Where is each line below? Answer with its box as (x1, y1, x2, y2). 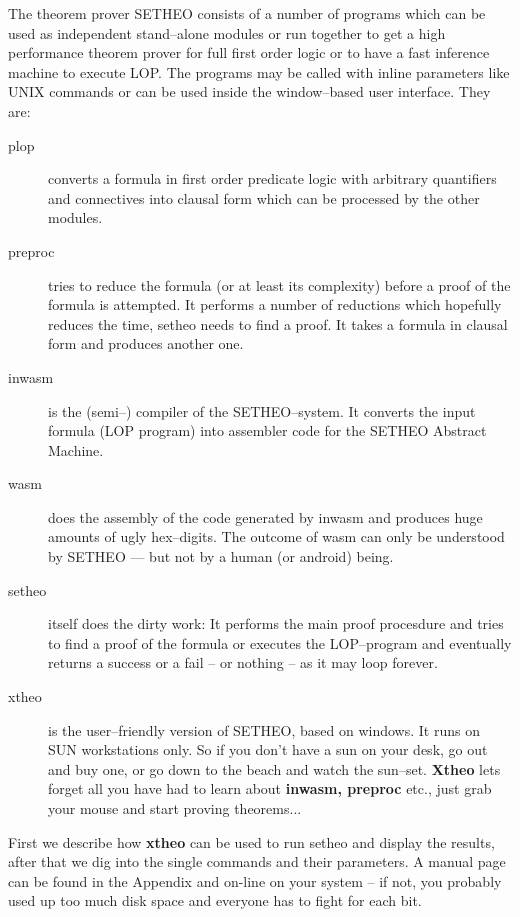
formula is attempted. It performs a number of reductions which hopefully (48, 294, 502, 315)
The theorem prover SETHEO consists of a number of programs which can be (8, 3, 486, 23)
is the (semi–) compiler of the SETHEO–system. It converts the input (48, 400, 476, 421)
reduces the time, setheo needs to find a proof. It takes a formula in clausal (48, 313, 508, 334)
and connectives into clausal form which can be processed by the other (48, 187, 480, 208)
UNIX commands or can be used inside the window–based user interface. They (8, 81, 491, 102)
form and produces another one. (48, 333, 244, 354)
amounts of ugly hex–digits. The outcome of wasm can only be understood (48, 526, 505, 547)
